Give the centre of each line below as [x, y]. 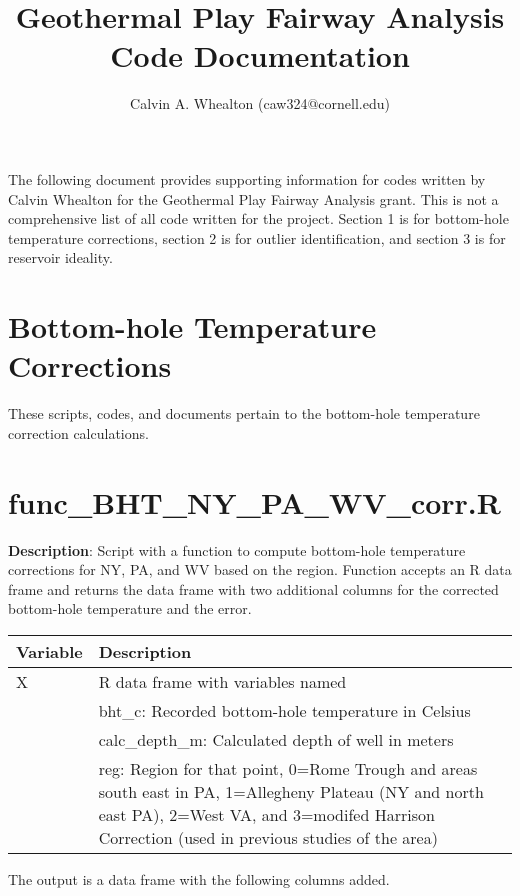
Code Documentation [260, 55]
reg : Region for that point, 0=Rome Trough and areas [288, 768]
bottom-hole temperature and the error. [130, 608]
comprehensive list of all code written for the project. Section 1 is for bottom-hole [258, 218]
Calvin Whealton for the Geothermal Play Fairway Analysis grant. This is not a [253, 198]
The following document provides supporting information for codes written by [247, 178]
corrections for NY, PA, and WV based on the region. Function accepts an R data [260, 569]
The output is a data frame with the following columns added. [199, 878]
